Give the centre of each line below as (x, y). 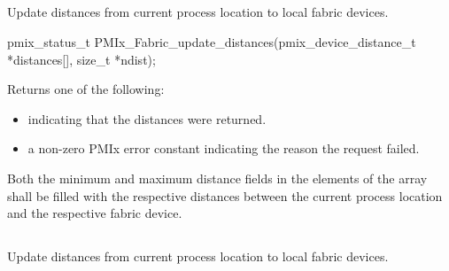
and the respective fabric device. (95, 213)
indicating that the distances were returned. (147, 118)
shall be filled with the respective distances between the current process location (225, 195)
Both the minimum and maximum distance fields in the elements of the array (217, 178)
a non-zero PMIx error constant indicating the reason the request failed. (224, 148)
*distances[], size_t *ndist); (81, 59)
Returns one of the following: (86, 89)
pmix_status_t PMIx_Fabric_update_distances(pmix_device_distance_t (212, 41)
